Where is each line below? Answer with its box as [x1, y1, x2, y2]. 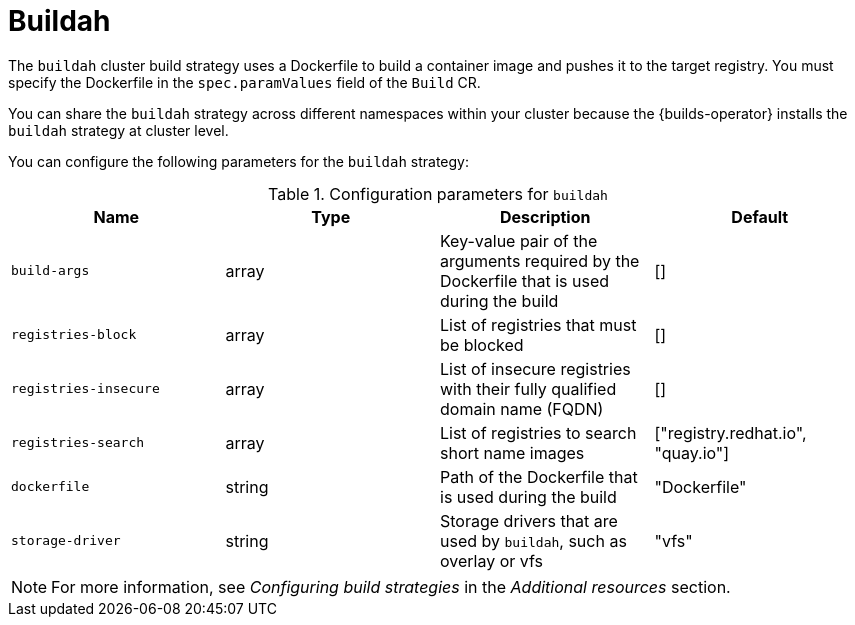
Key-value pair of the [440, 230, 598, 251]
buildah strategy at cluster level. [8, 121, 229, 139]
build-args [11, 263, 90, 279]
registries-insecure [11, 381, 160, 397]
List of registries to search [440, 422, 637, 443]
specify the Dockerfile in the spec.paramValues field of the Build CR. [8, 73, 481, 91]
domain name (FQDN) [440, 398, 604, 419]
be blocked [440, 334, 524, 355]
